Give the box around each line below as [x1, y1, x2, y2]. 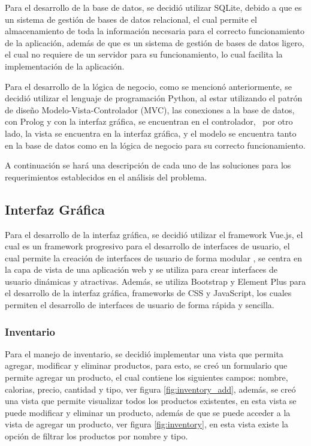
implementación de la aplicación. [5, 59, 125, 72]
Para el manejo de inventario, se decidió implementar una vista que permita [5, 347, 283, 360]
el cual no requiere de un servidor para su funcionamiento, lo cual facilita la [5, 48, 283, 61]
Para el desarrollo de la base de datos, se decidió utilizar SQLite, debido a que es [5, 1, 302, 13]
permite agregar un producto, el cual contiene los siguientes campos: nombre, [5, 371, 288, 384]
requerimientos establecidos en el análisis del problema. [5, 170, 207, 183]
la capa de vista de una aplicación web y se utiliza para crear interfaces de [5, 263, 277, 276]
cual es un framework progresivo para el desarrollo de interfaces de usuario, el [5, 240, 290, 252]
